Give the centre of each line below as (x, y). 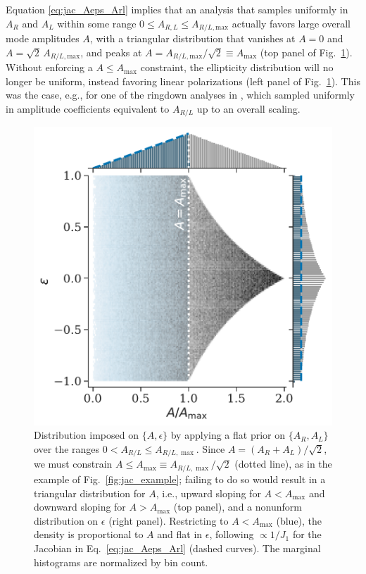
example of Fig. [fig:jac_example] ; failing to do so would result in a (180, 479)
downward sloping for (80, 507)
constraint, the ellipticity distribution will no (237, 67)
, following (232, 534)
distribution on (66, 520)
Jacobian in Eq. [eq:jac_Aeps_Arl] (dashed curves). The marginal (177, 548)
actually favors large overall (291, 23)
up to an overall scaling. (248, 108)
